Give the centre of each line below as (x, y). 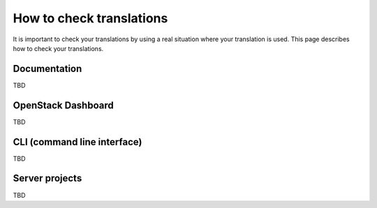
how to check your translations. (58, 48)
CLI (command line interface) (77, 142)
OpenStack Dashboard (64, 105)
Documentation (47, 69)
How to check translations (90, 18)
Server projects (47, 178)
